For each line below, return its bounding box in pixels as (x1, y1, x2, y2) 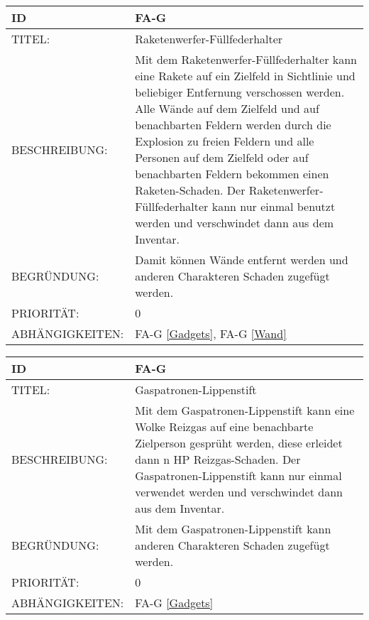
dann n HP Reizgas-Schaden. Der (135, 451, 301, 467)
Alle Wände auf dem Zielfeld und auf (135, 100, 319, 116)
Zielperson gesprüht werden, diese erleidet (135, 435, 343, 451)
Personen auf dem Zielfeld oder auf (135, 149, 309, 165)
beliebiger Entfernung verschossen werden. (135, 84, 345, 100)
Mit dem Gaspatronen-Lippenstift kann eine (135, 402, 355, 418)
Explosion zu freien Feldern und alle (135, 133, 314, 149)
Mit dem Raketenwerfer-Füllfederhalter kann (135, 51, 358, 67)
